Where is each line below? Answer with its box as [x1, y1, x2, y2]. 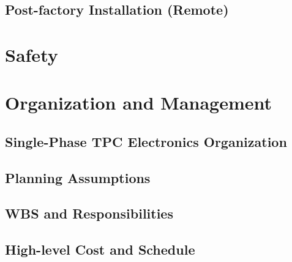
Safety [5, 42, 58, 67]
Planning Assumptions [5, 168, 151, 187]
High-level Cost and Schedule [5, 240, 195, 259]
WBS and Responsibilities [5, 204, 173, 223]
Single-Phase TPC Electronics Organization [5, 132, 287, 151]
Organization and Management [5, 90, 272, 115]
